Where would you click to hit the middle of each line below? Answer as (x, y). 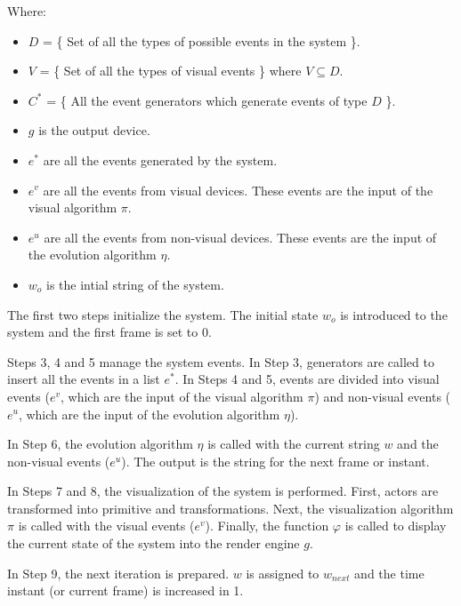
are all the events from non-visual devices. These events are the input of (240, 237)
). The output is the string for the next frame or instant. (275, 461)
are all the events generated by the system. (160, 159)
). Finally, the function (267, 526)
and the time (389, 573)
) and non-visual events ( (383, 396)
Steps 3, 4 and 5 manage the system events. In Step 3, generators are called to (221, 361)
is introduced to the (394, 314)
